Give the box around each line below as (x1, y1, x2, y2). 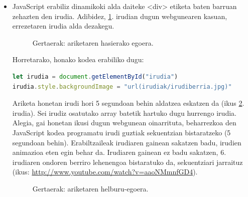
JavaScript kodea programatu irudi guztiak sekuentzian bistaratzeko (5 (12, 127, 231, 137)
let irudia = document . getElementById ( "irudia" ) (12, 73, 178, 80)
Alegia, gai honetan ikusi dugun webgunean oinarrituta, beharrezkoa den (12, 117, 236, 128)
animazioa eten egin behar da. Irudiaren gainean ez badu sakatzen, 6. (12, 147, 226, 157)
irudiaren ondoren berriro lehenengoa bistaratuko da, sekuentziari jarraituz (12, 156, 243, 167)
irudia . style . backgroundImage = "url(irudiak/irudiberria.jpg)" (12, 83, 232, 90)
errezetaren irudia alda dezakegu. (12, 21, 114, 31)
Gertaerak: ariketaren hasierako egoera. (32, 37, 154, 48)
